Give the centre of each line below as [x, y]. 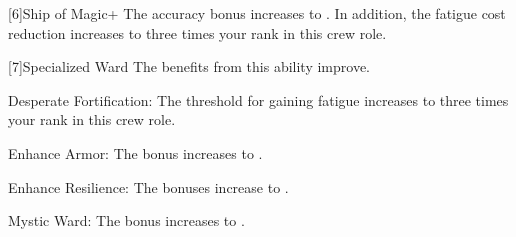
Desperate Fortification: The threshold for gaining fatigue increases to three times [258, 99]
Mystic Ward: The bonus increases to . [126, 220]
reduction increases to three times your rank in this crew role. [197, 32]
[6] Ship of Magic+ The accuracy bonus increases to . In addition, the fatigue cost [257, 13]
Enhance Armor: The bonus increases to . [135, 152]
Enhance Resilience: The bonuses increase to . [148, 186]
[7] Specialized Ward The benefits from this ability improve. [189, 66]
